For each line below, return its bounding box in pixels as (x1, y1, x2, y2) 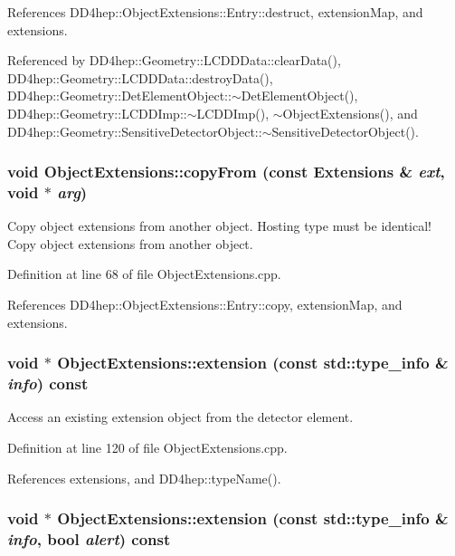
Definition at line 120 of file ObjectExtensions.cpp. (7, 438, 288, 456)
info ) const (7, 372, 89, 395)
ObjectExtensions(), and (282, 103, 418, 122)
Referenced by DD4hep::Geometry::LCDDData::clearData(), (7, 51, 341, 70)
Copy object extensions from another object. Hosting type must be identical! (7, 216, 431, 235)
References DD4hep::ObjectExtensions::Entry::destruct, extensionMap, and (7, 3, 423, 21)
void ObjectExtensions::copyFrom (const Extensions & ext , (7, 160, 445, 183)
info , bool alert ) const (7, 528, 171, 551)
